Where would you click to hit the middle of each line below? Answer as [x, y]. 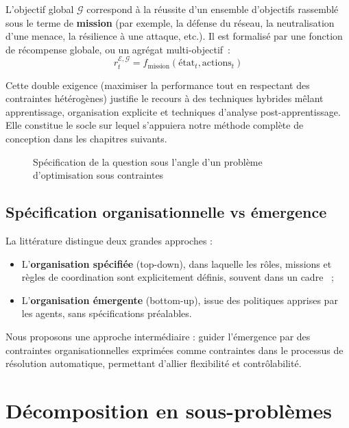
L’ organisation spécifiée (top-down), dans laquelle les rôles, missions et [177, 263]
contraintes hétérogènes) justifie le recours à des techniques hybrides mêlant [165, 98]
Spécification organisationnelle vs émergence [166, 212]
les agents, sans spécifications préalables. [107, 313]
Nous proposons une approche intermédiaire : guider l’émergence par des [158, 336]
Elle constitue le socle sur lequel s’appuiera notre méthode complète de [155, 125]
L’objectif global [40, 9]
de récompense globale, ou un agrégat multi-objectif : [118, 49]
